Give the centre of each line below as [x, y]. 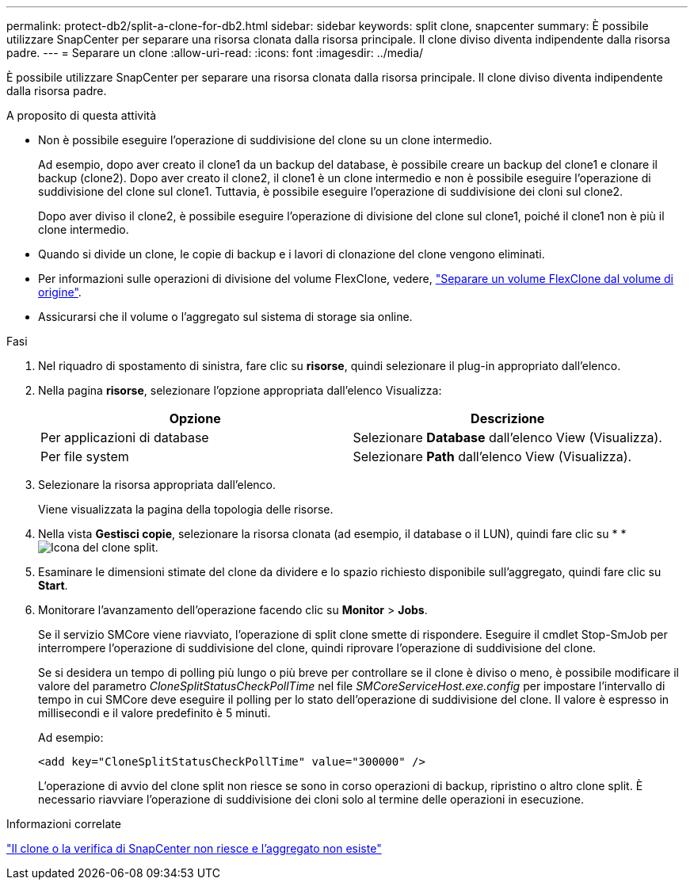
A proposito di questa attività [82, 115]
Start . [53, 585]
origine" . [60, 292]
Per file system [85, 456]
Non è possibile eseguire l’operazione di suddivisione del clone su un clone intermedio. [265, 140]
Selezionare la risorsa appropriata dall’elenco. [157, 485]
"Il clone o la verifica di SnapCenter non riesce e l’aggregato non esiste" [194, 848]
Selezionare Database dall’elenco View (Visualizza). [507, 437]
